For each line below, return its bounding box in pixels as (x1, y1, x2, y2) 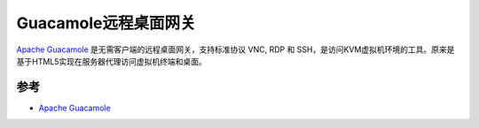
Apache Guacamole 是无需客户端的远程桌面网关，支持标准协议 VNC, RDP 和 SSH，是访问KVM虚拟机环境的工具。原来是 (16, 44, 455, 55)
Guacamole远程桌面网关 (16, 13, 196, 33)
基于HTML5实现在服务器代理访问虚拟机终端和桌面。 (16, 56, 208, 66)
